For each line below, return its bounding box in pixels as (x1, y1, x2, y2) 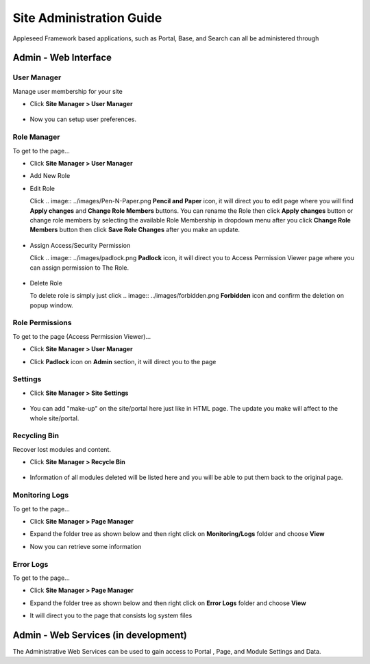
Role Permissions (12, 318, 72, 328)
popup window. (29, 301, 73, 309)
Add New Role (29, 172, 71, 180)
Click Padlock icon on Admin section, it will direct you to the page (29, 357, 217, 366)
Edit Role (29, 184, 55, 192)
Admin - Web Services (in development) (12, 629, 188, 641)
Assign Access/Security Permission (29, 241, 131, 249)
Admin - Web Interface (12, 52, 112, 64)
